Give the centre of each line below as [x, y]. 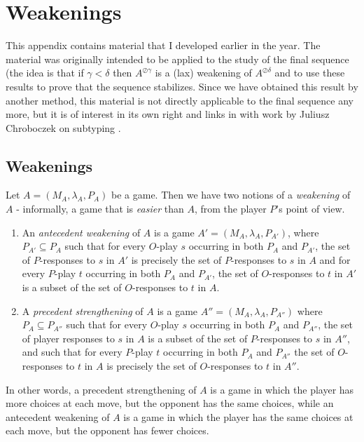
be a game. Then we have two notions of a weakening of [231, 195]
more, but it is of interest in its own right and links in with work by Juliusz [168, 114]
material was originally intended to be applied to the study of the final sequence [177, 59]
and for [335, 259]
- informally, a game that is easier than [100, 209]
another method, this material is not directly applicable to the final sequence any [180, 100]
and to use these [310, 73]
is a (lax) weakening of [203, 73]
